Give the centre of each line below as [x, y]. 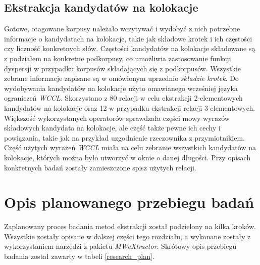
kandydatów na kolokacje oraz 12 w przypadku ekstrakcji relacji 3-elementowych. [130, 107]
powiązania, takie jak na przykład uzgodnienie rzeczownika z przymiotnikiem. [124, 137]
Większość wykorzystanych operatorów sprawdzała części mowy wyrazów [117, 118]
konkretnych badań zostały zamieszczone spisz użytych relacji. [100, 167]
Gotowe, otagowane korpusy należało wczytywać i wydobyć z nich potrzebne [122, 29]
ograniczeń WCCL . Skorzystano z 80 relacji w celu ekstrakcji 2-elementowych [123, 98]
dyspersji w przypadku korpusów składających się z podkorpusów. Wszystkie [123, 68]
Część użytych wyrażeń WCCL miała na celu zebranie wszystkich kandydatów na [130, 147]
